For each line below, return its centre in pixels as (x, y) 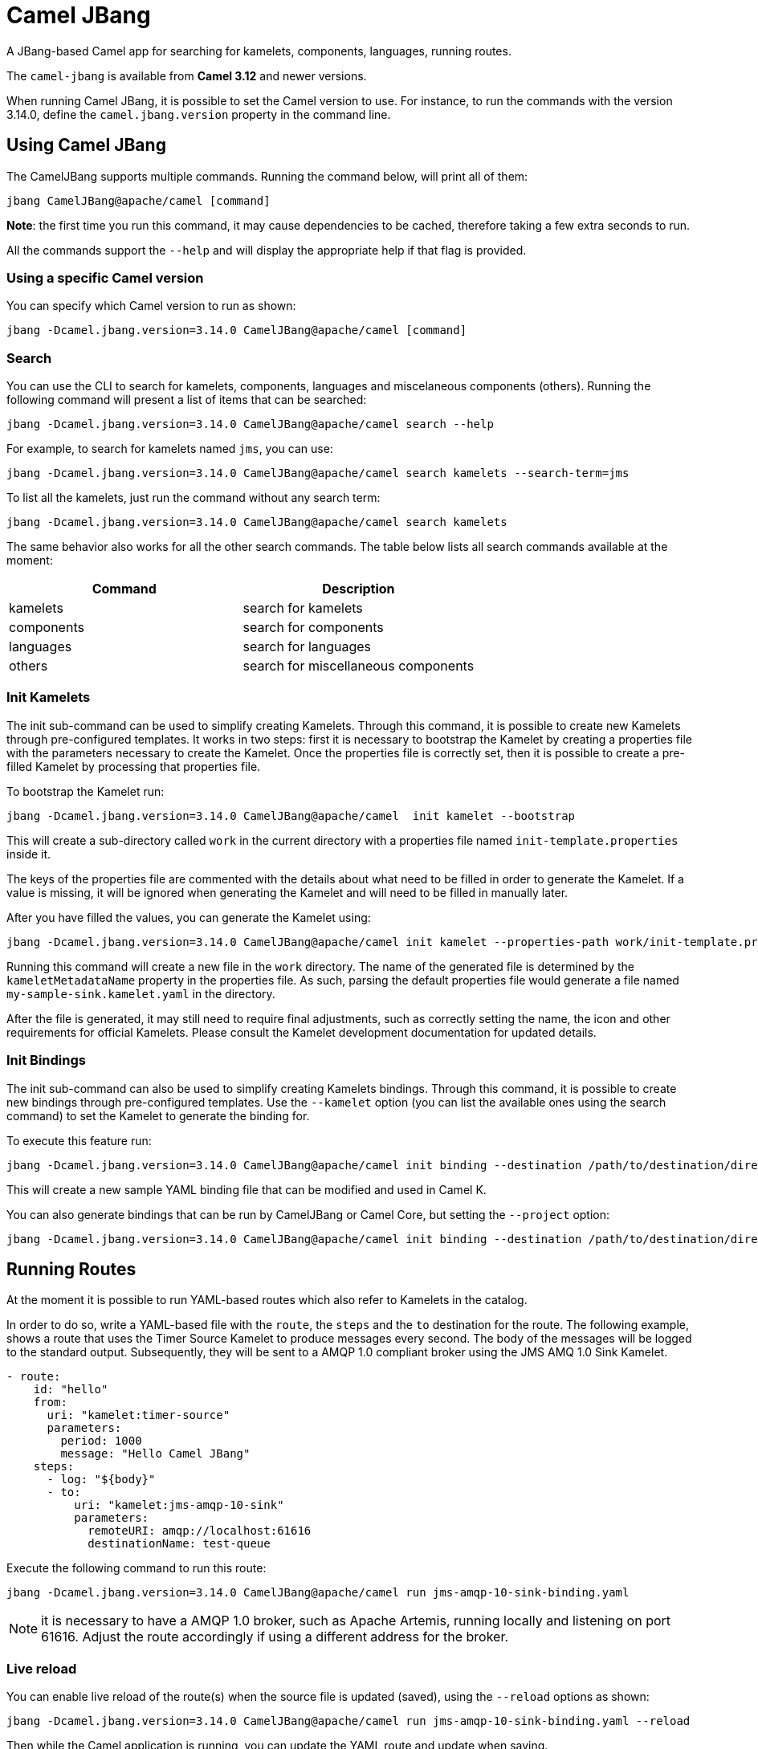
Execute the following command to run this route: (137, 1568)
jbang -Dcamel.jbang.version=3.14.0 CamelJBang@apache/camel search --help (250, 424)
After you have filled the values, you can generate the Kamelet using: (189, 917)
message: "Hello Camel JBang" (155, 1454)
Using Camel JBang (86, 145)
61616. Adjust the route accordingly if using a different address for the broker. (275, 1637)
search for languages (307, 647)
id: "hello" (71, 1390)
